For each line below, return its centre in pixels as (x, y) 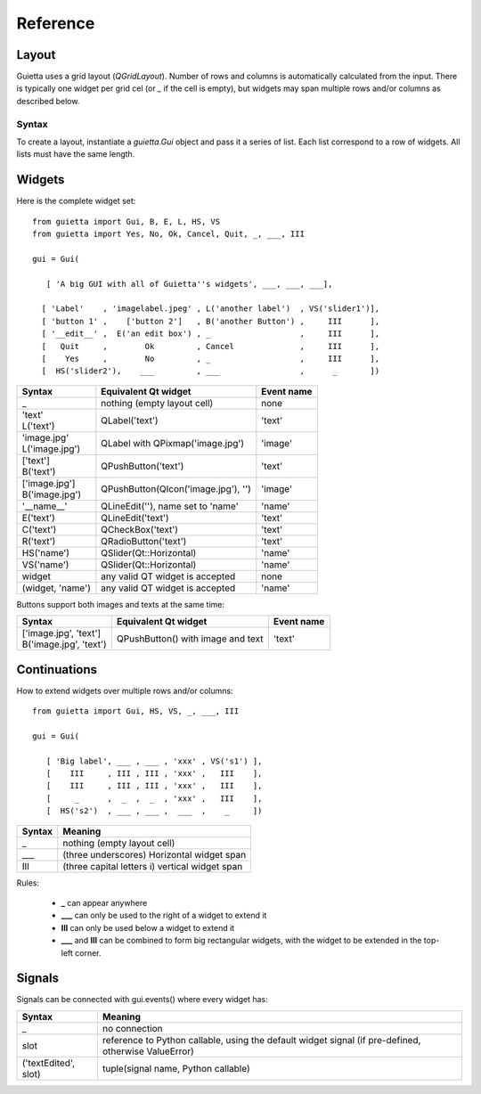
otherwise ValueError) (149, 1051)
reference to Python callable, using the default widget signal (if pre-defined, (262, 1040)
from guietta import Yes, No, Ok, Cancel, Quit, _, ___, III (168, 234)
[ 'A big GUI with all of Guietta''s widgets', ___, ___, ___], (189, 284)
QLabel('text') (130, 420)
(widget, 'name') (56, 588)
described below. (48, 101)
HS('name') (46, 552)
